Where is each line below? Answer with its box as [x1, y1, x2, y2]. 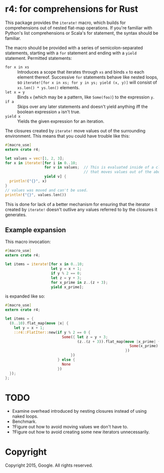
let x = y [5, 90, 25, 95]
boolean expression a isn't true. [17, 109, 81, 115]
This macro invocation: [5, 239, 51, 245]
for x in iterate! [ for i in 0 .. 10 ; [5, 160, 78, 165]
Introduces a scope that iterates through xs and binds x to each [17, 69, 144, 75]
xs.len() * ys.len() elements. [17, 84, 80, 90]
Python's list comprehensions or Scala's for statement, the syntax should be [5, 30, 159, 36]
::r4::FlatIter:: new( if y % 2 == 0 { [14, 330, 91, 335]
